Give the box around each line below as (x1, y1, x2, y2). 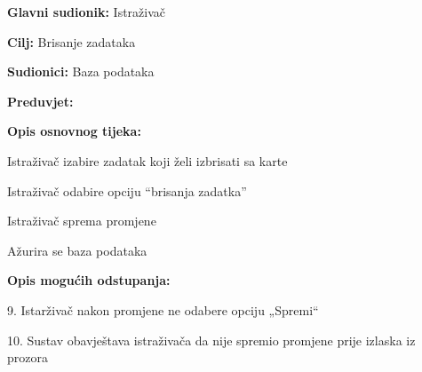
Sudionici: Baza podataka (7, 62, 155, 81)
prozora (7, 348, 48, 367)
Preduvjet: (7, 91, 74, 110)
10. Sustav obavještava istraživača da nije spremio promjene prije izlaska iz (7, 330, 416, 349)
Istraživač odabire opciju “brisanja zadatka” (7, 181, 247, 200)
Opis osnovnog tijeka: (7, 122, 141, 140)
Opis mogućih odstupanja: (7, 271, 171, 289)
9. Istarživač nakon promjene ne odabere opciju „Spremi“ (7, 300, 319, 319)
